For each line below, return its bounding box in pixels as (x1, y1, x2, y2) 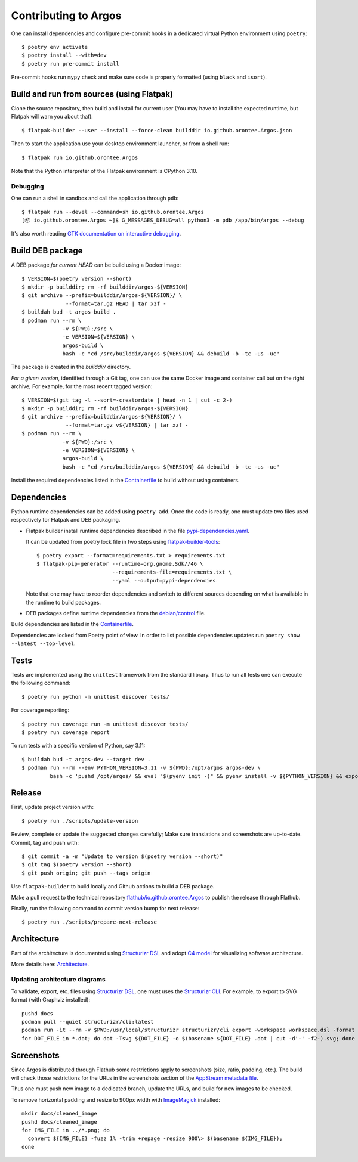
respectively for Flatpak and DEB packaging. (11, 516, 121, 523)
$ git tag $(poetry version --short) (21, 862, 132, 868)
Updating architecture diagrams (11, 975, 106, 984)
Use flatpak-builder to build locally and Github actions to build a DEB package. (11, 883, 215, 890)
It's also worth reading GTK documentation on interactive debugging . (11, 230, 181, 237)
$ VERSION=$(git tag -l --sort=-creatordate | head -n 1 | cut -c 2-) (21, 396, 233, 404)
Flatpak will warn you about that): (11, 113, 94, 120)
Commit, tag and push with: (11, 839, 79, 846)
